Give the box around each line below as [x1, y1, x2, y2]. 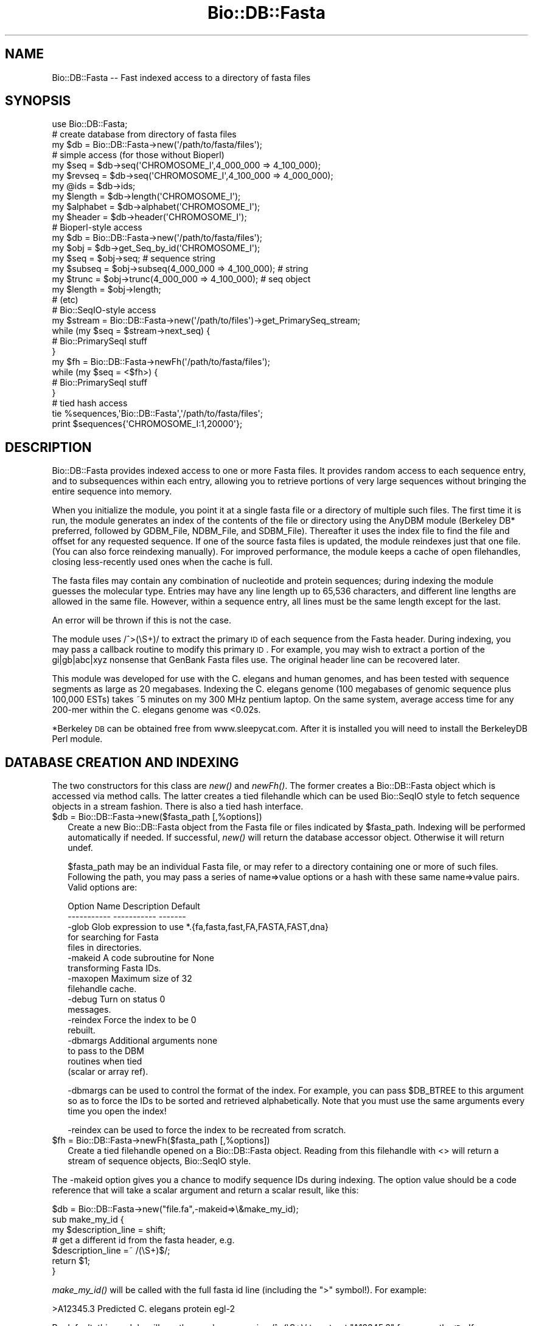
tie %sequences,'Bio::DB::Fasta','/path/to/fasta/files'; [52, 408, 263, 419]
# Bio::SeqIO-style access [52, 305, 156, 316]
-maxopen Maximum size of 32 [68, 973, 192, 984]
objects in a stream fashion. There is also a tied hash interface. [52, 801, 304, 812]
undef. [68, 842, 93, 853]
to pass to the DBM [68, 1046, 144, 1057]
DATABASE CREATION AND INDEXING [5, 754, 239, 770]
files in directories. [68, 942, 142, 953]
